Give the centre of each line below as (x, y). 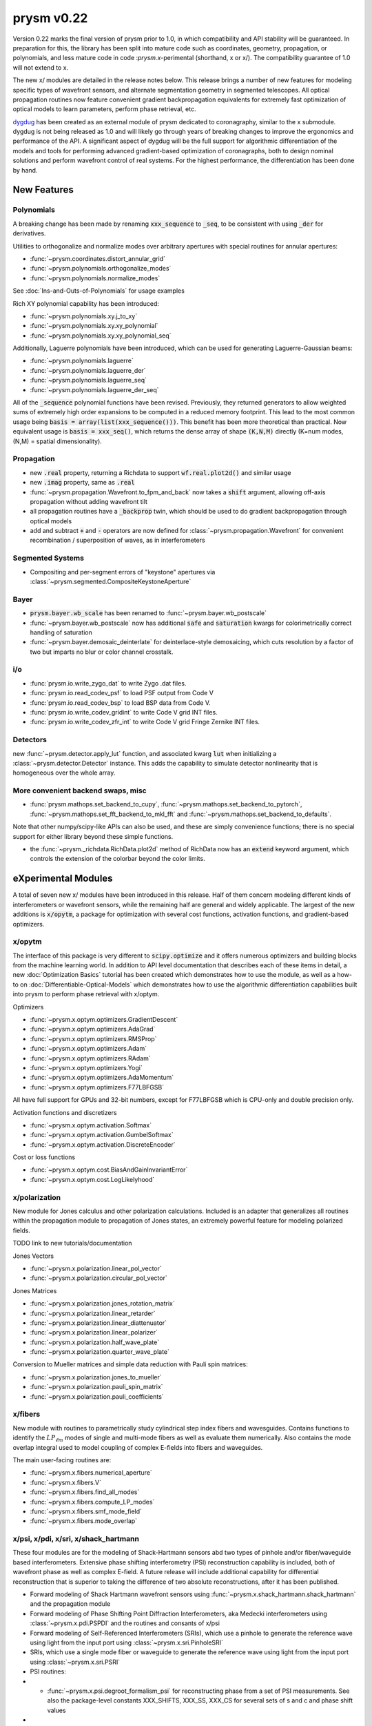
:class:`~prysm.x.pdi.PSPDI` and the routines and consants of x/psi (125, 1623)
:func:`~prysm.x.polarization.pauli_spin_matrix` (96, 1387)
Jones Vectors (33, 1256)
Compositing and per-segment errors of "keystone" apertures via (123, 572)
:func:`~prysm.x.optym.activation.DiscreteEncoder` (103, 1144)
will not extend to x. (41, 67)
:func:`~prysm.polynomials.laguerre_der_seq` (94, 389)
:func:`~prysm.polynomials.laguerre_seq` (89, 380)
